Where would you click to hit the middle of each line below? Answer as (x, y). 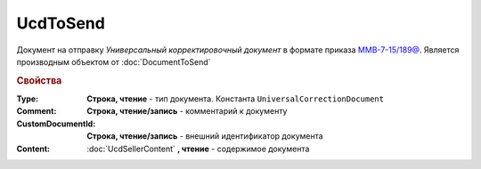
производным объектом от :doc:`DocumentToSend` (114, 61)
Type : (28, 99)
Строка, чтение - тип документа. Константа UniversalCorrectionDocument (236, 99)
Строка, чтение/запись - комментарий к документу (187, 111)
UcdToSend (61, 23)
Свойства (39, 80)
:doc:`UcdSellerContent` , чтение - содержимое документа (198, 149)
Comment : (37, 111)
